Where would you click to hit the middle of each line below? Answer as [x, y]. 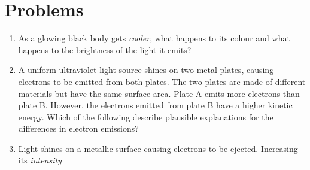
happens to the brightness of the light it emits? [105, 49]
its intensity [40, 160]
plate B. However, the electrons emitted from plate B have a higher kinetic [155, 105]
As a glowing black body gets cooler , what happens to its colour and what [154, 38]
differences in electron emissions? [78, 128]
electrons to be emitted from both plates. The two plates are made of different [162, 81]
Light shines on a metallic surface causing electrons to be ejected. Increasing [158, 148]
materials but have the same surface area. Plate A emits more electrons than [159, 93]
